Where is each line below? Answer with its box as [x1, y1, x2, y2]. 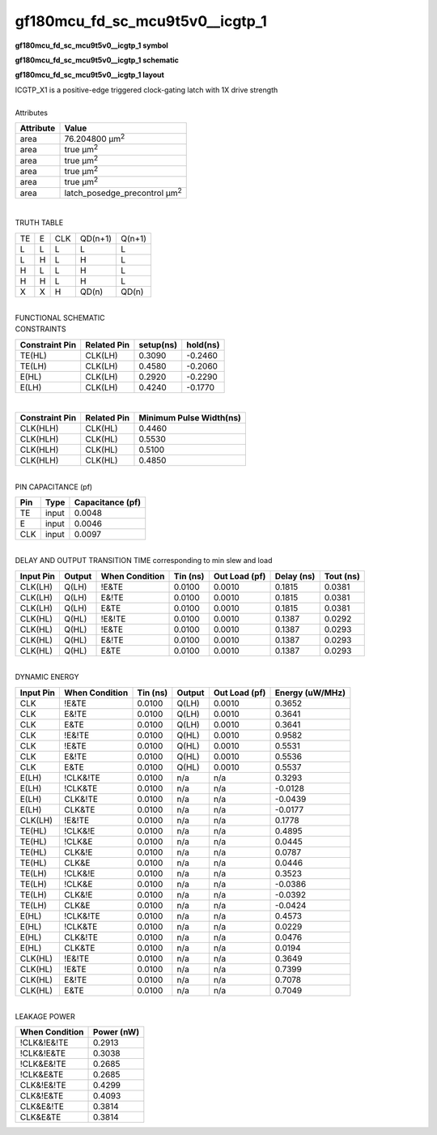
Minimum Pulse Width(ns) [138, 412, 242, 424]
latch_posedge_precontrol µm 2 [64, 186, 182, 198]
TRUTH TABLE [15, 218, 64, 228]
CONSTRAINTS [15, 324, 66, 334]
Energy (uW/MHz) [274, 687, 346, 698]
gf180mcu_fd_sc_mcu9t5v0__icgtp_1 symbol [15, 41, 169, 50]
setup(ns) [138, 339, 178, 350]
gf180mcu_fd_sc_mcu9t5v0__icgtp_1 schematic [15, 55, 180, 65]
